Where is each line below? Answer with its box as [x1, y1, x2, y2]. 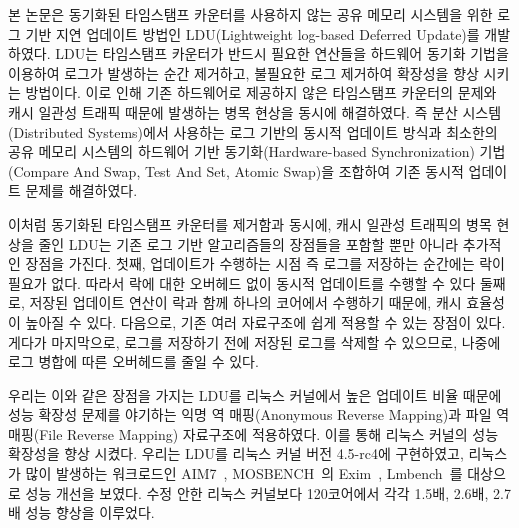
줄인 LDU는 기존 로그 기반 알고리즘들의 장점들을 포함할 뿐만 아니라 [38, 233, 459, 254]
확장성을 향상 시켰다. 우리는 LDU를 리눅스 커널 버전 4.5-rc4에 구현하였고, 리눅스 [8, 443, 508, 464]
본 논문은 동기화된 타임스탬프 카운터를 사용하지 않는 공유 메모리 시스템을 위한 [8, 4, 493, 24]
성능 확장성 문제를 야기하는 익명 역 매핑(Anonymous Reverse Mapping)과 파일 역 [8, 404, 510, 425]
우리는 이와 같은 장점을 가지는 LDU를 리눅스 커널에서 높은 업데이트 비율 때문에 [8, 384, 502, 405]
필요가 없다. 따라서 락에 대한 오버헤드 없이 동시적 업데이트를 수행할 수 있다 [8, 272, 476, 293]
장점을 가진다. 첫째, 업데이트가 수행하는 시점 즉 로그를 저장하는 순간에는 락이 [25, 253, 505, 274]
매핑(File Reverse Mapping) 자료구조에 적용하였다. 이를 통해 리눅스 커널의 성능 [8, 423, 499, 444]
